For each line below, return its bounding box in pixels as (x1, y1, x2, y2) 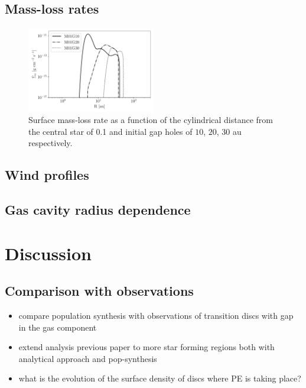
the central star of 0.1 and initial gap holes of (28, 125, 193, 137)
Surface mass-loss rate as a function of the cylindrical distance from (28, 114, 273, 126)
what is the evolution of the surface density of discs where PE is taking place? (18, 372, 301, 384)
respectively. (28, 137, 73, 149)
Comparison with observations (5, 282, 194, 300)
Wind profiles (5, 166, 89, 184)
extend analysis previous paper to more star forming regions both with (18, 341, 275, 353)
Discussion (5, 241, 92, 265)
